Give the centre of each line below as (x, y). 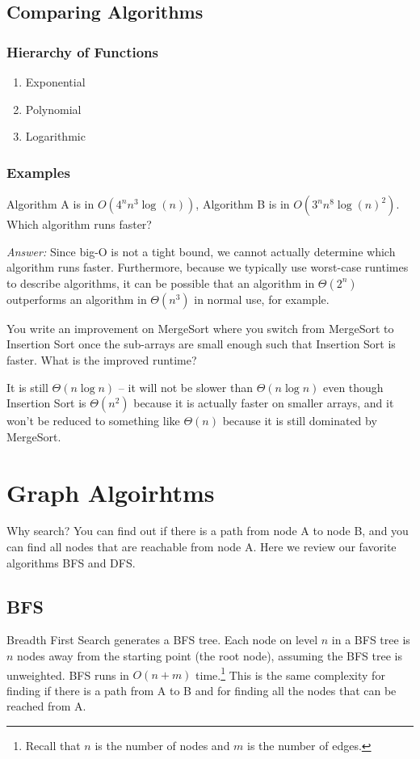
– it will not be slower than (185, 387)
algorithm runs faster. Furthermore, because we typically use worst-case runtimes (208, 267)
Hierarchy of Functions (82, 51)
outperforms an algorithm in (77, 299)
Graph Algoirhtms (111, 492)
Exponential (55, 82)
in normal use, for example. (262, 299)
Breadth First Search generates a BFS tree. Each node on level (162, 640)
